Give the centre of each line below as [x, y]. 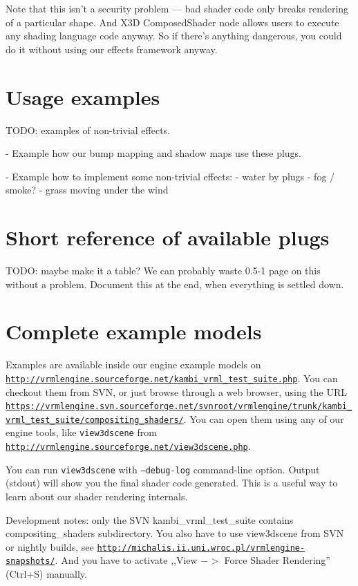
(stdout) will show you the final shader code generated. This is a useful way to [172, 483]
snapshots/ [30, 561]
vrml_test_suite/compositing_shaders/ [95, 420]
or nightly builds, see [50, 546]
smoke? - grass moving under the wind [87, 190]
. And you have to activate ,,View [126, 560]
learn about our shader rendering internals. [97, 497]
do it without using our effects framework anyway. [112, 49]
